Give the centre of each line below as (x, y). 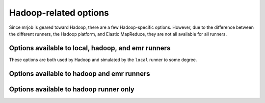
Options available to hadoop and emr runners (79, 73)
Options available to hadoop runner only (72, 89)
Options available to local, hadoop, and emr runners (90, 48)
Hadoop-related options (59, 13)
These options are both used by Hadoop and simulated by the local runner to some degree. (103, 60)
